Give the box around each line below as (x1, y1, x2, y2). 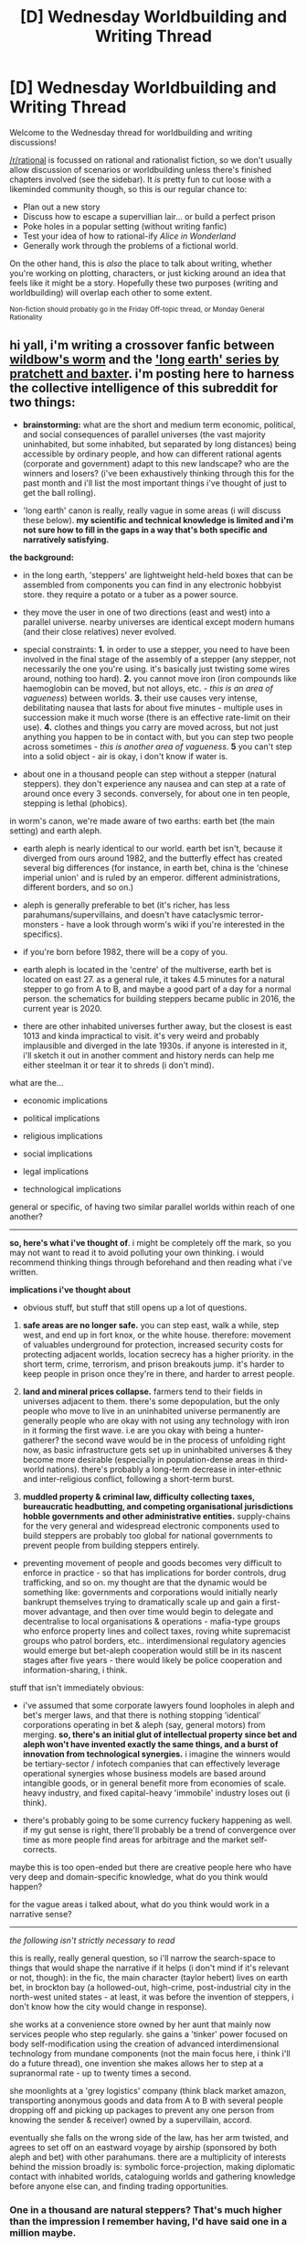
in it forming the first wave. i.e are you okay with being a (22, 1424, 235, 1435)
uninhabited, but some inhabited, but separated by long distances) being (22, 438, 297, 449)
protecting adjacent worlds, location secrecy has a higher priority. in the (22, 1348, 294, 1359)
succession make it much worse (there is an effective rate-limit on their (22, 712, 291, 723)
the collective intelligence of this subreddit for (9, 381, 279, 396)
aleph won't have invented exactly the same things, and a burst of (22, 1738, 279, 1749)
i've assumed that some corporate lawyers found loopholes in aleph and (22, 1700, 295, 1711)
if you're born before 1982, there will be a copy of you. (22, 946, 228, 957)
